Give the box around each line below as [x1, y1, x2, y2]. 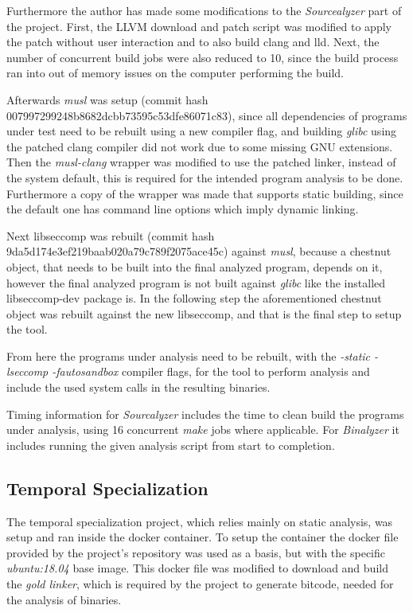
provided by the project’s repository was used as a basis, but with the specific [6, 544, 385, 560]
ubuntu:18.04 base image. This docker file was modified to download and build [6, 560, 388, 576]
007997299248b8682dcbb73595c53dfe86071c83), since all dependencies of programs [6, 107, 407, 123]
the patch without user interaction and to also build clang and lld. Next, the [6, 33, 380, 50]
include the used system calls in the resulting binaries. [6, 379, 271, 396]
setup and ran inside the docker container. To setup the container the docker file [6, 529, 399, 545]
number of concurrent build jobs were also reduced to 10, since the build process [6, 49, 399, 65]
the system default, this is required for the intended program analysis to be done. [6, 169, 403, 185]
